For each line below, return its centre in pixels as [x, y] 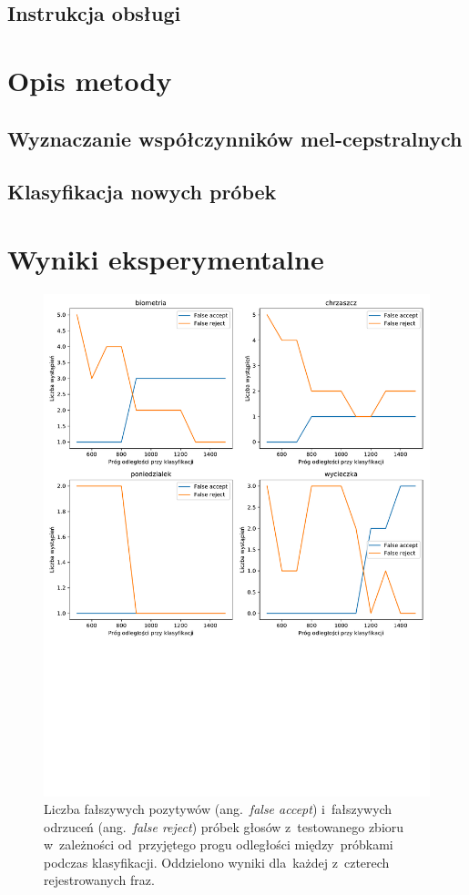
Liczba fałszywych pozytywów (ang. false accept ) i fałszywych [218, 809]
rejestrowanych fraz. [99, 880]
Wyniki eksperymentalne [166, 258]
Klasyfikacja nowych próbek [142, 192]
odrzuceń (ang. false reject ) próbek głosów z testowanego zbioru [224, 826]
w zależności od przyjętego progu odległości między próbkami [219, 844]
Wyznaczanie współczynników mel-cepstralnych [235, 138]
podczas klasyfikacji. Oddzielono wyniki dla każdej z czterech [217, 862]
